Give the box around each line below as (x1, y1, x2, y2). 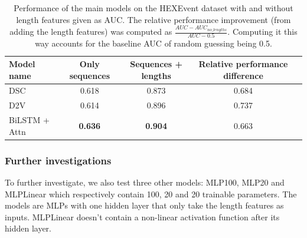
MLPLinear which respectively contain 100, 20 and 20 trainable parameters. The (5, 187, 297, 200)
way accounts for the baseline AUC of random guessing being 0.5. (35, 37, 272, 49)
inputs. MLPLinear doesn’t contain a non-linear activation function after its (5, 210, 280, 223)
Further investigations (5, 153, 112, 167)
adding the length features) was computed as (9, 25, 172, 38)
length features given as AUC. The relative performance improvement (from (16, 13, 291, 25)
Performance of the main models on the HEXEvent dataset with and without (14, 2, 293, 14)
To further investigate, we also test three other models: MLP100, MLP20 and (5, 176, 285, 189)
